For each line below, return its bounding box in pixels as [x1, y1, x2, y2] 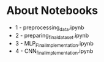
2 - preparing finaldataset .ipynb [15, 32, 89, 40]
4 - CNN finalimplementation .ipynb [15, 47, 94, 57]
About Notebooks [6, 4, 98, 18]
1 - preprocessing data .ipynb [15, 24, 84, 32]
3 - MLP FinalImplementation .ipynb [15, 40, 94, 49]
